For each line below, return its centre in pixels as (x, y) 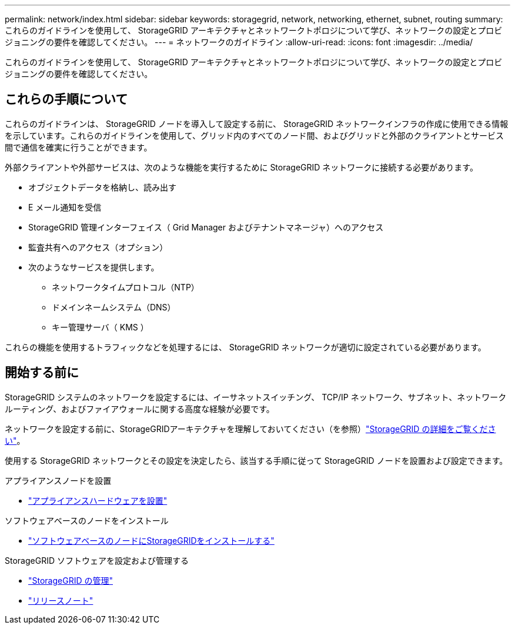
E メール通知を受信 (65, 207)
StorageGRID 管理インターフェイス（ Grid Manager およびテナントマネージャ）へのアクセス (206, 227)
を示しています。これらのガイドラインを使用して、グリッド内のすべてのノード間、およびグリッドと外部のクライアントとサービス (254, 135)
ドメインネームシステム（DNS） (114, 307)
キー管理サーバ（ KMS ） (100, 327)
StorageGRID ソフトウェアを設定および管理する (97, 560)
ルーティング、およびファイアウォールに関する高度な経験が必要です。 (140, 409)
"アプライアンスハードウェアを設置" (98, 500)
